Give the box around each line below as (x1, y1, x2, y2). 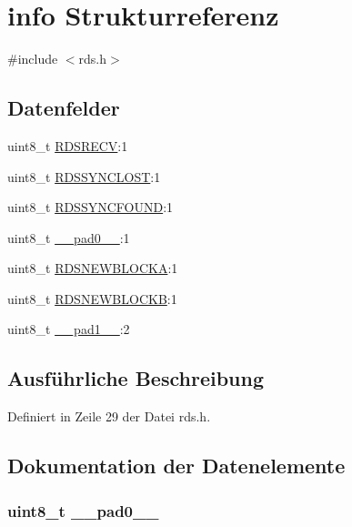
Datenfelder (7, 94, 120, 122)
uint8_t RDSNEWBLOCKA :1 (7, 258, 178, 278)
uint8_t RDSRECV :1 (7, 136, 128, 155)
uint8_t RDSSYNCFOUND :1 (7, 198, 174, 217)
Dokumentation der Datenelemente (7, 451, 346, 480)
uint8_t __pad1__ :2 (7, 319, 130, 339)
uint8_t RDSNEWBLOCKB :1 (7, 289, 177, 308)
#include (7, 49, 58, 68)
